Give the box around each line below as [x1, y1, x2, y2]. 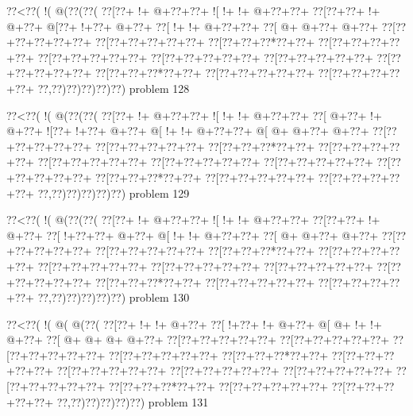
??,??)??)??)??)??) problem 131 [56, 393, 209, 410]
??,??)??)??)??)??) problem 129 [37, 184, 190, 201]
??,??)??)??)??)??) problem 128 [37, 79, 190, 96]
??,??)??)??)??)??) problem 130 [37, 289, 190, 306]
